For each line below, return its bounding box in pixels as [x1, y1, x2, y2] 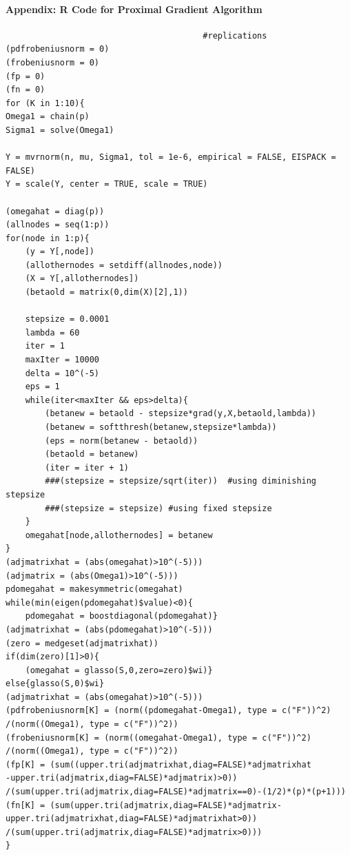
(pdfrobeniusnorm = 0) [6, 44, 110, 54]
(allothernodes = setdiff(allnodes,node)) [25, 260, 223, 270]
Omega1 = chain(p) [6, 112, 90, 122]
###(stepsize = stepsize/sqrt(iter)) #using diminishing [45, 476, 317, 486]
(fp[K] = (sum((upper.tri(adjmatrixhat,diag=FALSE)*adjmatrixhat [6, 759, 311, 770]
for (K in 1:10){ [6, 98, 85, 108]
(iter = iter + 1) [45, 462, 129, 473]
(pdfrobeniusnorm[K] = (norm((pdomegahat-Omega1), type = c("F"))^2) [6, 705, 331, 716]
